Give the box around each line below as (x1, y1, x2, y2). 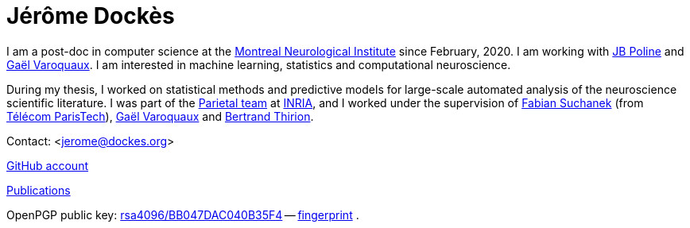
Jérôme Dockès (6, 2, 175, 29)
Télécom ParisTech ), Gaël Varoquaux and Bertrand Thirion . (6, 109, 314, 123)
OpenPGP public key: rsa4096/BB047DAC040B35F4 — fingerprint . (6, 207, 359, 222)
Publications (6, 183, 71, 197)
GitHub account (6, 158, 88, 172)
